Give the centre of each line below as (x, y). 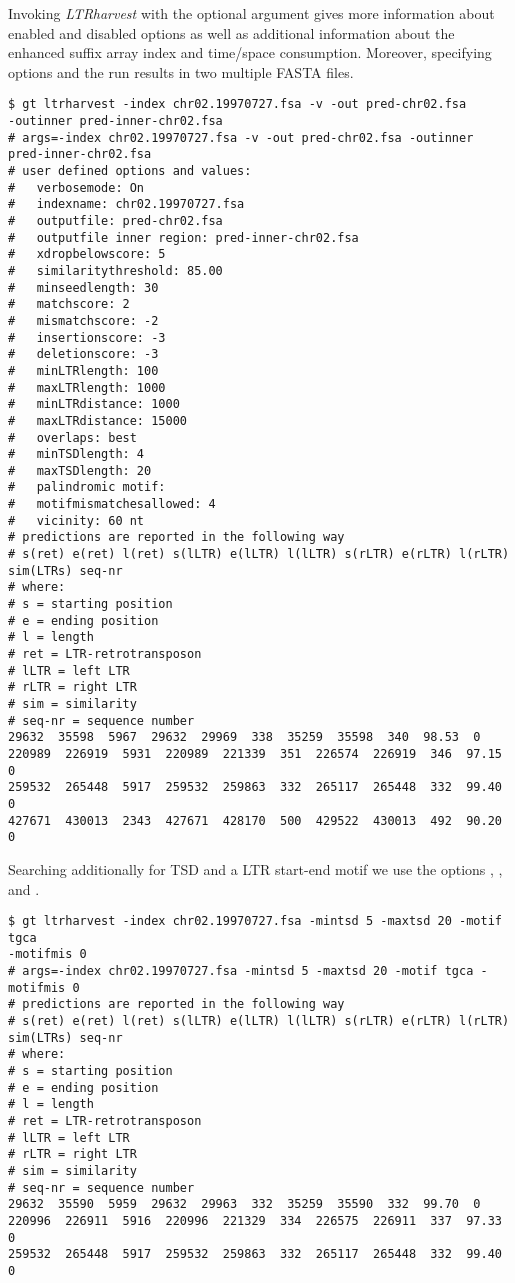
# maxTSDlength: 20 (80, 470)
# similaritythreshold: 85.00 (115, 270)
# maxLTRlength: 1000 (87, 387)
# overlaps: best (72, 437)
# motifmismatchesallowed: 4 (112, 504)
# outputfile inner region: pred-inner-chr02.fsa (183, 237)
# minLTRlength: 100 (83, 370)
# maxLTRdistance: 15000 (97, 420)
